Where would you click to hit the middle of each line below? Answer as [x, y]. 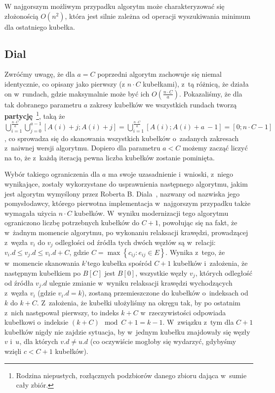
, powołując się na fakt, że [198, 222]
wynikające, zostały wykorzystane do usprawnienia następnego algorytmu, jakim [126, 183]
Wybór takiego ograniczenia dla [52, 174]
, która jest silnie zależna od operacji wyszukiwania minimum [158, 16]
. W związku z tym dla [198, 322]
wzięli [13, 351]
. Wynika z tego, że [195, 252]
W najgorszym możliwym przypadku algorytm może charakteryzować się [115, 6]
